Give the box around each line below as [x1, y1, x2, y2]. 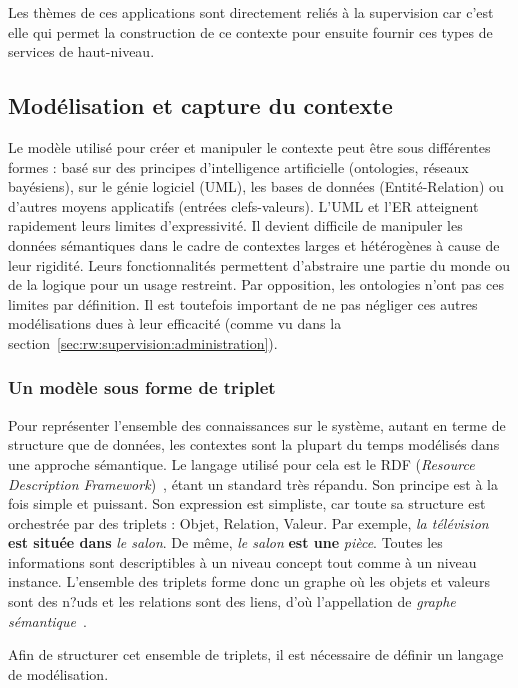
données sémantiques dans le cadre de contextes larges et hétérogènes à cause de [8, 234, 500, 255]
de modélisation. [8, 663, 109, 684]
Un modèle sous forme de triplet [8, 375, 276, 400]
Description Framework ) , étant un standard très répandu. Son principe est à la [8, 473, 498, 494]
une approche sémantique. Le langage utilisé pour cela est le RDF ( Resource [8, 453, 475, 474]
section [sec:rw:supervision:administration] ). [8, 332, 278, 353]
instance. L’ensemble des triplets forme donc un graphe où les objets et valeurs [8, 571, 490, 592]
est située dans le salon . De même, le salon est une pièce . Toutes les [8, 532, 443, 553]
